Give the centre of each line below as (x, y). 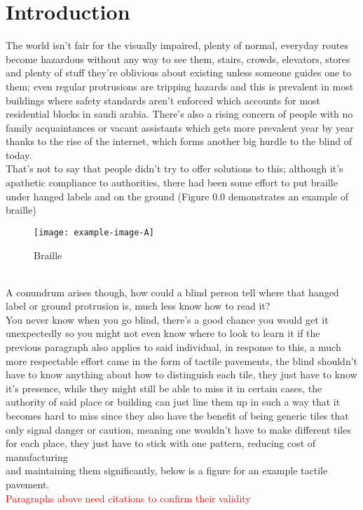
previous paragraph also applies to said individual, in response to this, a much (173, 347)
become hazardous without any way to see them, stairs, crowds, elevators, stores (178, 58)
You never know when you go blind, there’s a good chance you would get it (167, 319)
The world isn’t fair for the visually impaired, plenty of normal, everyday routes (177, 45)
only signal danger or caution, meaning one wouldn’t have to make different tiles (178, 429)
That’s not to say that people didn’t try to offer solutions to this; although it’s (174, 168)
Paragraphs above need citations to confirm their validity (128, 498)
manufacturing (37, 456)
